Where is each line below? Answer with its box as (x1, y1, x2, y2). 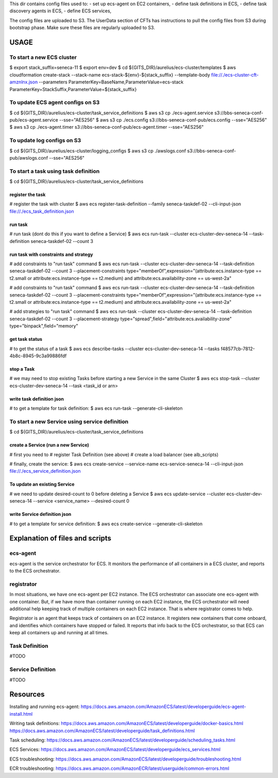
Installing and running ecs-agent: (9, 703, 80, 710)
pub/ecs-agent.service (9, 117, 59, 123)
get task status (9, 336, 43, 342)
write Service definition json (9, 511, 72, 517)
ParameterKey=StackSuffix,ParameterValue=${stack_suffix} (9, 86, 137, 92)
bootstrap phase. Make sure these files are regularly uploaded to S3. (9, 25, 155, 31)
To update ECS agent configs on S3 (9, 99, 100, 106)
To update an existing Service (9, 481, 75, 488)
